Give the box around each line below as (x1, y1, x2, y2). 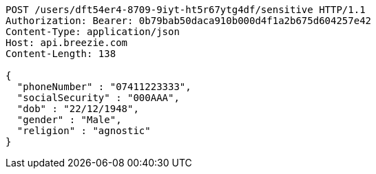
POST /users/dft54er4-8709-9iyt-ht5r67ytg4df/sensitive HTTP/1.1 (6, 4, 366, 15)
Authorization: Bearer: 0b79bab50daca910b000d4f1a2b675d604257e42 (6, 15, 372, 26)
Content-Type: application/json (6, 26, 180, 37)
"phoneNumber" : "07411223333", (17, 81, 191, 92)
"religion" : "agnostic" (17, 125, 151, 136)
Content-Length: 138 (6, 48, 116, 59)
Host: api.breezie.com (6, 37, 128, 48)
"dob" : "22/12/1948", (17, 103, 139, 114)
